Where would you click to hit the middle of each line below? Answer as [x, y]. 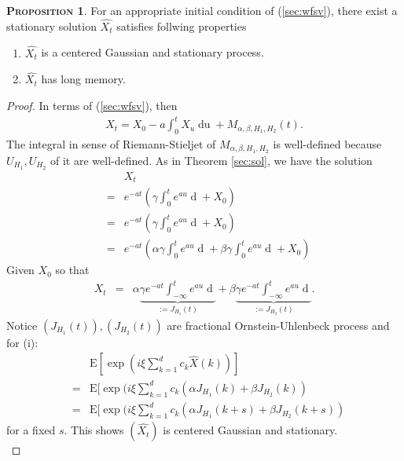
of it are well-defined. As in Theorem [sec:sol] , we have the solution [211, 160]
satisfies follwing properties [182, 26]
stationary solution [51, 26]
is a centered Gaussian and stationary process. [152, 52]
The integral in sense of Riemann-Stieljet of [111, 143]
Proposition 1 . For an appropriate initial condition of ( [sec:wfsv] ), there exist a [202, 10]
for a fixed [31, 430]
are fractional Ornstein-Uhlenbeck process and [278, 325]
